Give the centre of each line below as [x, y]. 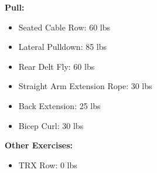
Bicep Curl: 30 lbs [51, 125]
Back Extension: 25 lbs [59, 105]
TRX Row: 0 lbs [48, 164]
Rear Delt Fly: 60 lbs [57, 66]
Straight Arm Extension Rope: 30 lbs [85, 86]
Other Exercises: [39, 145]
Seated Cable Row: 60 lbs [64, 27]
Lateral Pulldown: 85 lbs [63, 47]
